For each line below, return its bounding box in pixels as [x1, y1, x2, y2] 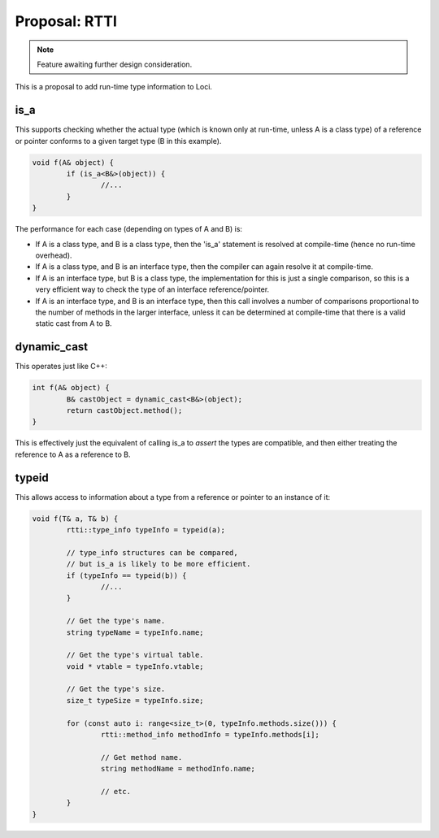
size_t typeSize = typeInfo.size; [66, 696, 204, 705]
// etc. [100, 787, 132, 796]
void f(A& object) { [32, 158, 114, 167]
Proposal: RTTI [15, 12, 117, 30]
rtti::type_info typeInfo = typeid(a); [66, 525, 225, 534]
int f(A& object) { [32, 383, 110, 393]
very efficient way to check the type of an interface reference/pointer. [35, 284, 270, 294]
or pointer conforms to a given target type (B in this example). [15, 136, 222, 145]
